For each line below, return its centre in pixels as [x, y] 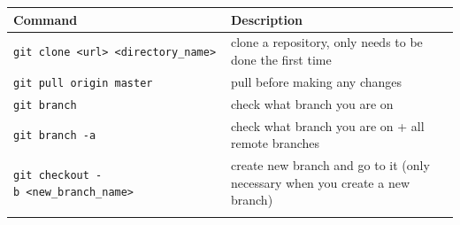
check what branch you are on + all [327, 125]
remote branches [275, 143]
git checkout [51, 175]
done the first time [281, 59]
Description [266, 19]
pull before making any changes [316, 81]
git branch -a [55, 136]
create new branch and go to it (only [330, 165]
